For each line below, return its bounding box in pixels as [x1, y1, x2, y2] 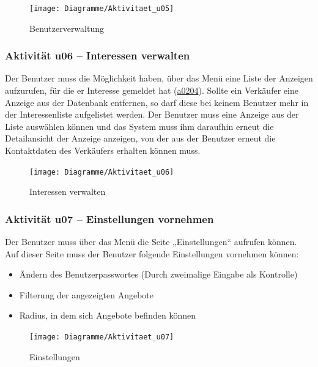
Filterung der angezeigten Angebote [19, 288, 154, 301]
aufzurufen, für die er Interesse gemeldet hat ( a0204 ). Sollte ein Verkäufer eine [5, 84, 298, 97]
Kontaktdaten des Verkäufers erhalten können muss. [5, 144, 201, 157]
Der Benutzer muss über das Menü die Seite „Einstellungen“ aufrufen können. [5, 235, 297, 248]
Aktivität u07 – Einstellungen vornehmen [5, 211, 214, 226]
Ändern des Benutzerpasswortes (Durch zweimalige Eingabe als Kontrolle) [19, 268, 298, 281]
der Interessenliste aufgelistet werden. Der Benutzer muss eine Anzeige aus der [5, 108, 299, 121]
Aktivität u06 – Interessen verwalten [5, 48, 190, 63]
